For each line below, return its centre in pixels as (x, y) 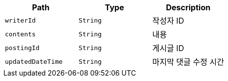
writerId (20, 20)
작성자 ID (168, 21)
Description (188, 7)
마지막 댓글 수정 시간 (188, 62)
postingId (22, 48)
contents (20, 34)
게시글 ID (168, 48)
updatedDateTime (34, 61)
